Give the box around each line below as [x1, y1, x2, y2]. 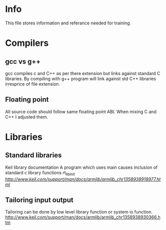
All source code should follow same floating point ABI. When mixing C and [5, 109, 157, 115]
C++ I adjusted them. [5, 114, 49, 120]
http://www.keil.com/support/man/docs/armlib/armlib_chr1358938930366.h [5, 214, 161, 220]
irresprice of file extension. [5, 81, 60, 87]
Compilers [5, 37, 49, 49]
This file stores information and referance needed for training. [5, 20, 131, 26]
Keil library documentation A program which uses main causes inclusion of [5, 164, 158, 170]
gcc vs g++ [5, 57, 41, 66]
